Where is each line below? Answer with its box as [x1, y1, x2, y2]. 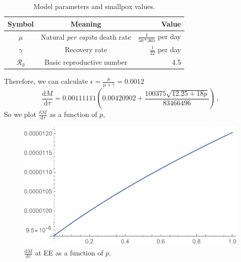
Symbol [8, 18, 34, 29]
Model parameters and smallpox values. [33, 1, 155, 11]
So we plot [4, 109, 37, 119]
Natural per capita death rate [41, 31, 131, 42]
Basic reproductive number [44, 57, 128, 67]
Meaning [70, 18, 101, 29]
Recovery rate [64, 44, 107, 55]
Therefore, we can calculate [4, 76, 88, 86]
